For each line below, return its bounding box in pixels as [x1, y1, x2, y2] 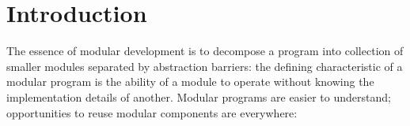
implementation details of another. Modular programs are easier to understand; [6, 88, 391, 105]
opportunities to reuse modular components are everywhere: [6, 104, 298, 120]
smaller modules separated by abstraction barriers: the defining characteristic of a [6, 57, 403, 74]
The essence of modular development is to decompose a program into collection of [6, 43, 404, 59]
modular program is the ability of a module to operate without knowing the [6, 73, 374, 90]
